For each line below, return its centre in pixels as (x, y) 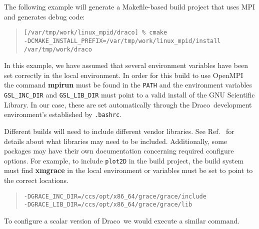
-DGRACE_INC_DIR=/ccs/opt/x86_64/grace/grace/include (115, 196)
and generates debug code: (44, 16)
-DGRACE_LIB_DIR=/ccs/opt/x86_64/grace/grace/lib (108, 205)
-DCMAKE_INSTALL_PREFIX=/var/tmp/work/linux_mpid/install (122, 41)
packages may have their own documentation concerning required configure (119, 151)
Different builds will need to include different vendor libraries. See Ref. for (119, 131)
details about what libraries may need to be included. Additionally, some (116, 141)
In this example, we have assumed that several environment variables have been (126, 65)
